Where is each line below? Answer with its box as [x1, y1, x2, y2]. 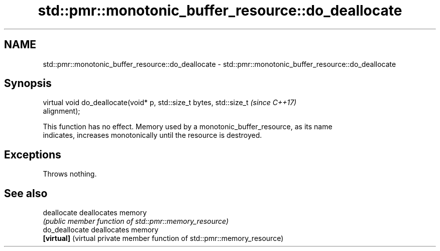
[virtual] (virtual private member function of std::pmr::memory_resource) [43, 234, 284, 243]
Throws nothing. [43, 170, 97, 179]
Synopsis [4, 77, 52, 90]
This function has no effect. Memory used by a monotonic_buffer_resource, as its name [43, 122, 333, 131]
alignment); [43, 107, 80, 116]
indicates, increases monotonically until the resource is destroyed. [43, 131, 262, 140]
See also [4, 187, 48, 200]
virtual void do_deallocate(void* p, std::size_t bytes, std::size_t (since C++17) [43, 98, 297, 107]
